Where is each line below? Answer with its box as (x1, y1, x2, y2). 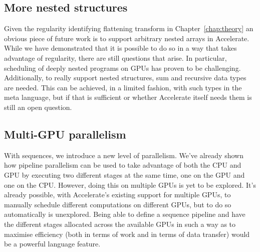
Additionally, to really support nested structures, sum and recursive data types (4, 72, 246, 83)
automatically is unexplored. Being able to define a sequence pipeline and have (4, 209, 245, 219)
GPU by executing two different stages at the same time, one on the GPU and (4, 169, 245, 180)
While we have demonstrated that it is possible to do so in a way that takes (4, 43, 237, 53)
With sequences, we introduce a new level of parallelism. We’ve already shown (4, 150, 243, 160)
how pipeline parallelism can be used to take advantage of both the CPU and (4, 160, 241, 170)
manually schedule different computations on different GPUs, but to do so (4, 199, 231, 209)
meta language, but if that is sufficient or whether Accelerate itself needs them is (4, 92, 252, 102)
